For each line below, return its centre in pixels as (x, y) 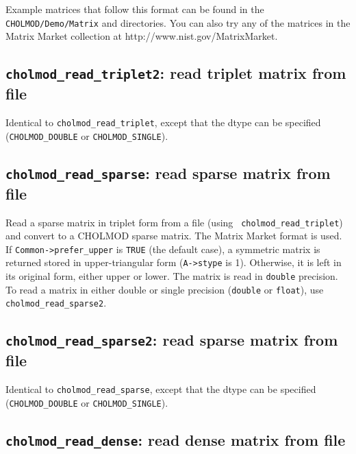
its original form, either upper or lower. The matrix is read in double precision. (172, 276)
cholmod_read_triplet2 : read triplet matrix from (176, 73)
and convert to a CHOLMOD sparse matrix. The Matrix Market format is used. (174, 236)
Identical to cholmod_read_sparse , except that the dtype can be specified (161, 389)
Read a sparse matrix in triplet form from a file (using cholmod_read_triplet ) (174, 222)
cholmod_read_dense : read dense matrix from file (176, 439)
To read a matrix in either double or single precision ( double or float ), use (165, 289)
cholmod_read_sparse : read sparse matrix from (168, 172)
